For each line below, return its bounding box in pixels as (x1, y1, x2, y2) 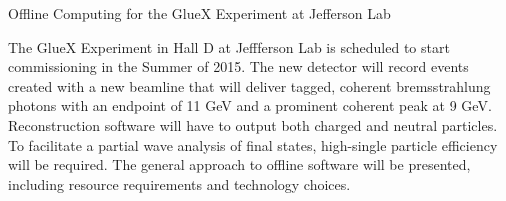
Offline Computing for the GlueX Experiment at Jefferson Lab (8, 3, 391, 23)
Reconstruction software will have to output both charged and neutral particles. (8, 114, 498, 135)
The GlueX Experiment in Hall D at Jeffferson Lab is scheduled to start (8, 36, 450, 57)
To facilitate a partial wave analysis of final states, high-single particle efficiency (8, 134, 498, 155)
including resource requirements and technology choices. (8, 173, 351, 194)
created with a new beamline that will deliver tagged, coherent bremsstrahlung (8, 75, 491, 96)
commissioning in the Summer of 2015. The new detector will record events (8, 56, 469, 77)
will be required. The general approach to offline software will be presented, (8, 154, 471, 175)
